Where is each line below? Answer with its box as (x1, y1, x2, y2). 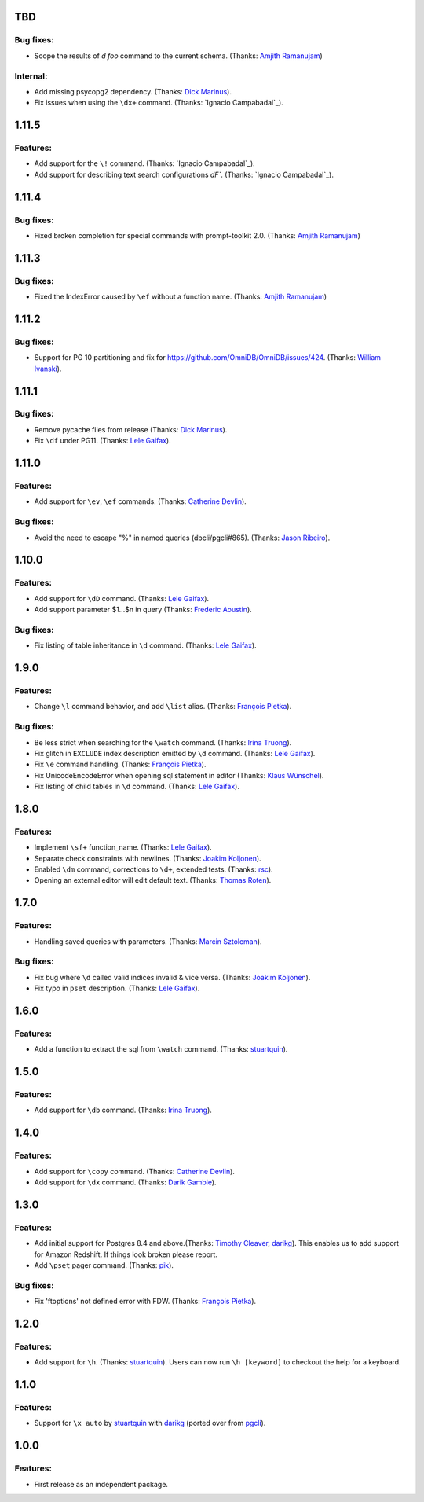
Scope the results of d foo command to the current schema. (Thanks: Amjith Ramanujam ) (34, 51, 323, 61)
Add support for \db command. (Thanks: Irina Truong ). (34, 1105, 212, 1115)
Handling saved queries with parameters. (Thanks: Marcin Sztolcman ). (34, 936, 262, 946)
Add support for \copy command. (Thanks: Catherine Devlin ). (34, 1166, 236, 1176)
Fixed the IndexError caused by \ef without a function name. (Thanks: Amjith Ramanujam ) (34, 292, 327, 302)
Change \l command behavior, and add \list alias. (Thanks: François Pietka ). (34, 702, 292, 711)
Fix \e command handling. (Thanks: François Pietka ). (34, 759, 207, 769)
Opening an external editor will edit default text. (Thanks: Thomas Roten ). (34, 876, 272, 885)
